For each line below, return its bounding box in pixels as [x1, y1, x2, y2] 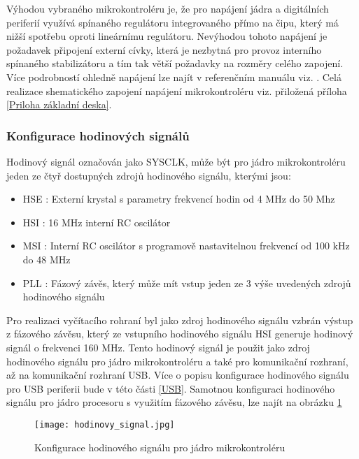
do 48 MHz [22, 252, 71, 266]
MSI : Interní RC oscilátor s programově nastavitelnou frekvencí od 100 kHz [22, 238, 350, 253]
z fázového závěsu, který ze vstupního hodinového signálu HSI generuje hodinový [6, 326, 353, 341]
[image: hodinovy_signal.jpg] [34, 419, 175, 430]
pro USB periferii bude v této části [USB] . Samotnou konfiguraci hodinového [6, 381, 335, 395]
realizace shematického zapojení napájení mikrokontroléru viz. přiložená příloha [6, 83, 347, 98]
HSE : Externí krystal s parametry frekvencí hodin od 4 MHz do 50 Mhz [22, 191, 335, 206]
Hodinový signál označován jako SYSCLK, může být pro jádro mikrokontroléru [6, 154, 346, 168]
